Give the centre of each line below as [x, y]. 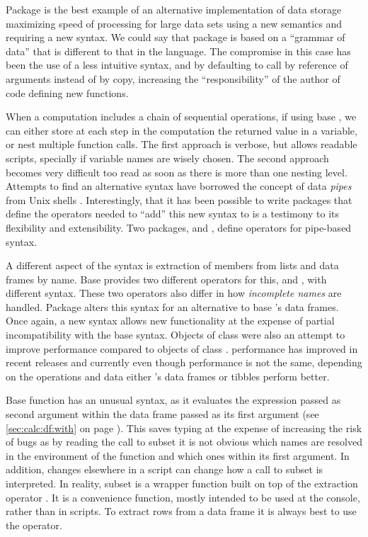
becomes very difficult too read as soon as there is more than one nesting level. [177, 172]
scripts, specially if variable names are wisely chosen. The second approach [167, 158]
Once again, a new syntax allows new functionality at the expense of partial [170, 321]
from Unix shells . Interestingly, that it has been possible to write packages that [179, 199]
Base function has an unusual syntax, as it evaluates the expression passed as [173, 400]
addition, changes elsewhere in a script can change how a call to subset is [165, 469]
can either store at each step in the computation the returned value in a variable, [182, 130]
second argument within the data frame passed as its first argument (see [162, 414]
